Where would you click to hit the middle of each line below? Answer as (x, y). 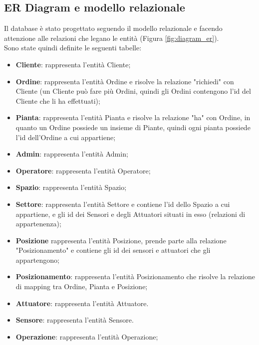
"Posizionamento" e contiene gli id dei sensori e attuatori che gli (113, 250)
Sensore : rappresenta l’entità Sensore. (75, 320)
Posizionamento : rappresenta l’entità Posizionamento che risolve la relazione (135, 276)
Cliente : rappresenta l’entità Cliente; (73, 64)
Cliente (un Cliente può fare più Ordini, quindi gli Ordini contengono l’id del (133, 91)
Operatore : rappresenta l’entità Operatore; (83, 170)
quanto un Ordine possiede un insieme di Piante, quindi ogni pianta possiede (133, 127)
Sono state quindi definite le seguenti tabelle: (73, 48)
